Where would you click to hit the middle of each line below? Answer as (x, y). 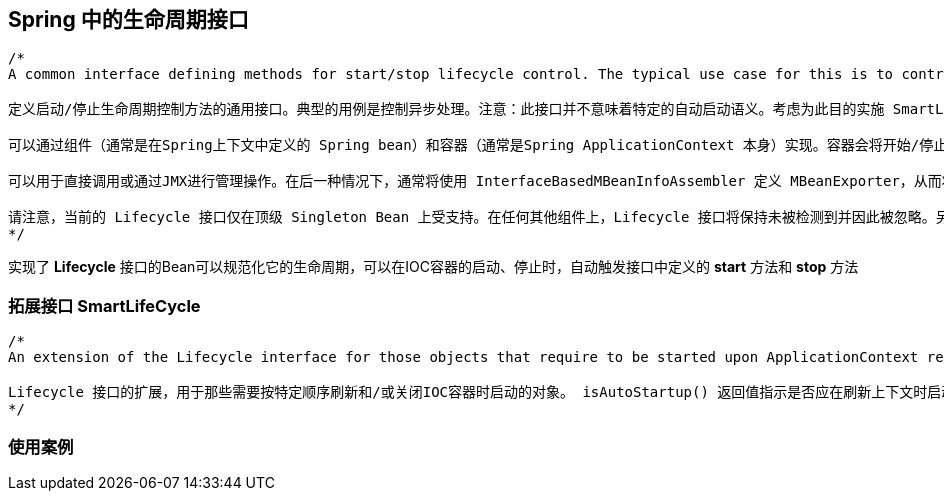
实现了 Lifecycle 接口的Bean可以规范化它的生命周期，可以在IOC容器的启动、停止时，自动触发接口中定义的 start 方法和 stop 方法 (433, 267)
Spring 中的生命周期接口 (128, 19)
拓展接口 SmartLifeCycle (104, 305)
